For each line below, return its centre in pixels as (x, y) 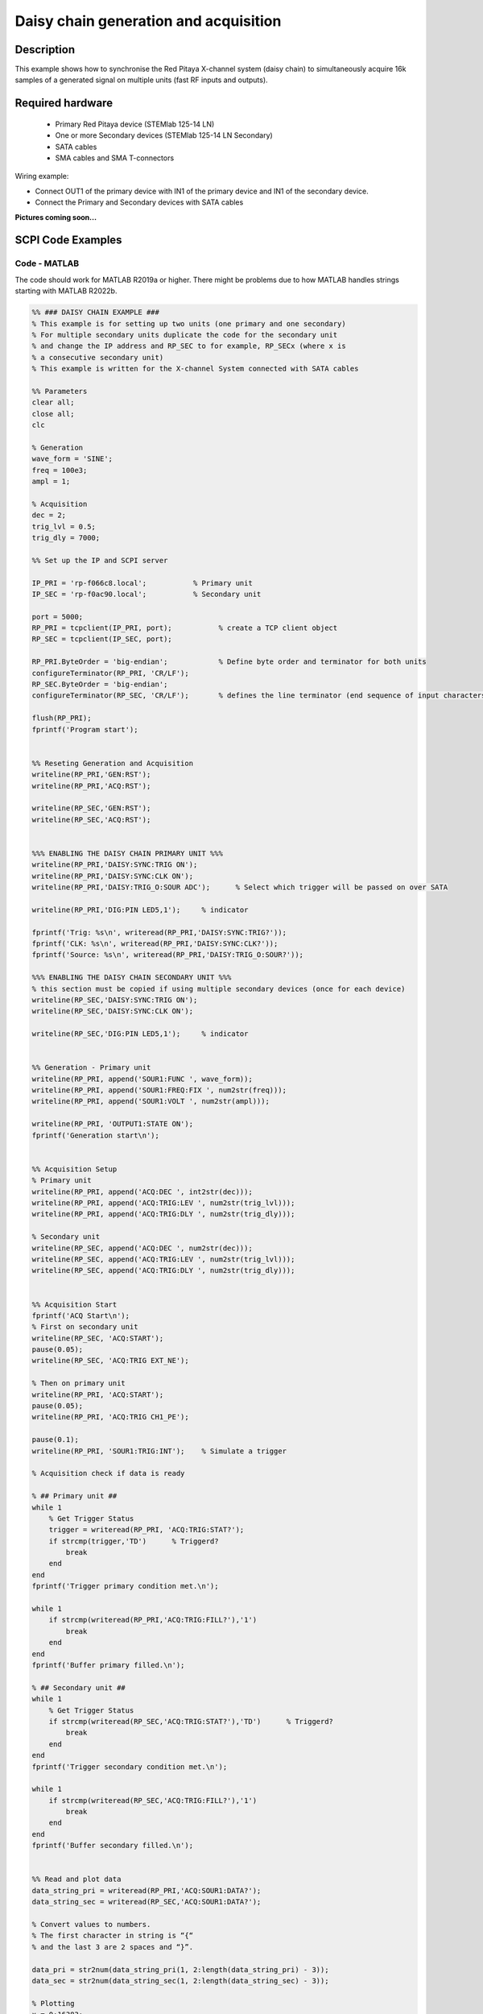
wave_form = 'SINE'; (72, 459)
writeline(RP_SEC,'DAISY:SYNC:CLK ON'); (112, 1011)
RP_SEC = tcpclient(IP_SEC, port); (102, 639)
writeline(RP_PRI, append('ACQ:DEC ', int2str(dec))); (142, 1191)
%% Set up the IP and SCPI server (100, 560)
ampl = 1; (51, 481)
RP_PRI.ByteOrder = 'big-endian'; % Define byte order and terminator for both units (229, 662)
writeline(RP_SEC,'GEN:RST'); (91, 808)
